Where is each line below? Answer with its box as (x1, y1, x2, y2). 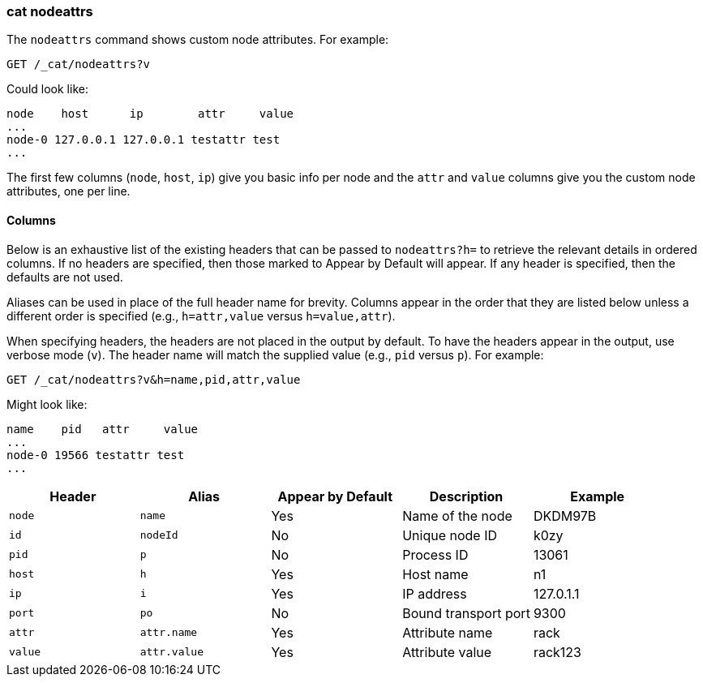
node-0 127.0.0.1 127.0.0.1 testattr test (6, 133, 281, 147)
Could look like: (6, 82, 88, 97)
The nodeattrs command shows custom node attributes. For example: (6, 32, 389, 47)
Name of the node (402, 507, 512, 524)
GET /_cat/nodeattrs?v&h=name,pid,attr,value (6, 372, 301, 386)
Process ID (402, 546, 469, 563)
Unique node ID (402, 526, 497, 543)
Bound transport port (402, 604, 530, 621)
